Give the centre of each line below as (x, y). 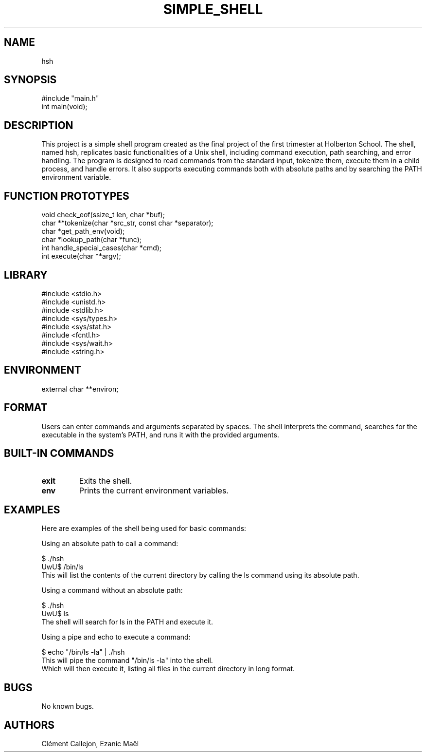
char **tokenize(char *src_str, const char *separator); (127, 223)
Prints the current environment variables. (154, 490)
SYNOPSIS (30, 80)
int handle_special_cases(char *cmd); (102, 248)
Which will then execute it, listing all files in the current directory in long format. (168, 669)
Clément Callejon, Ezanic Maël (90, 744)
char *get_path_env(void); (83, 231)
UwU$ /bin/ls (62, 567)
